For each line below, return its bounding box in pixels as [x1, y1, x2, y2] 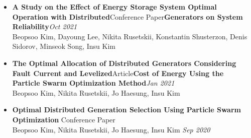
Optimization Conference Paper [12, 114, 115, 124]
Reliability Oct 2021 [12, 21, 77, 32]
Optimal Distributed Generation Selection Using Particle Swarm [12, 104, 241, 115]
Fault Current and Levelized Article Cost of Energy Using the [12, 67, 224, 78]
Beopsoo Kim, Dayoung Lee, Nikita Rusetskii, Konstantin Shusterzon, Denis [12, 31, 247, 41]
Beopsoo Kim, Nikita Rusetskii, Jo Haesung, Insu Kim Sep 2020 [12, 124, 210, 134]
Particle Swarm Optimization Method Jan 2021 [12, 78, 175, 88]
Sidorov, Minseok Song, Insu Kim [12, 41, 115, 51]
